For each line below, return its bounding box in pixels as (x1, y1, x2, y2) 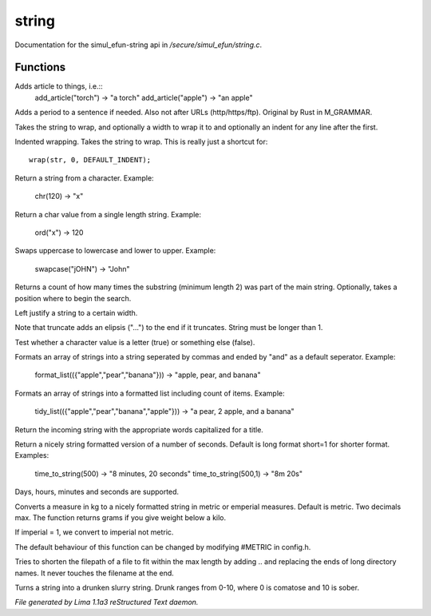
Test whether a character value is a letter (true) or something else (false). (14, 337, 255, 347)
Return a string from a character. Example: (14, 173, 155, 183)
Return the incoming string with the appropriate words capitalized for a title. (14, 424, 263, 435)
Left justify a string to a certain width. (14, 308, 138, 317)
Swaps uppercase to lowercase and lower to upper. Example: (14, 246, 216, 256)
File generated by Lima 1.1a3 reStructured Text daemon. (14, 598, 199, 607)
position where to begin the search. (14, 293, 132, 303)
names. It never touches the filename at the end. (14, 568, 175, 578)
